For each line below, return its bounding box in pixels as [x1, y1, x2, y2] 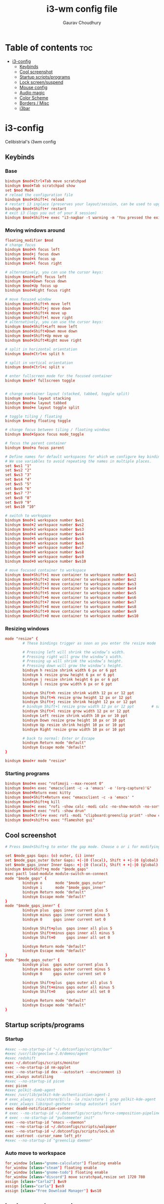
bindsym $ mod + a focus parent [5, 445, 64, 450]
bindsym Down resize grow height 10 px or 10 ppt [22, 718, 125, 723]
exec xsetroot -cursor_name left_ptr [5, 1133, 82, 1139]
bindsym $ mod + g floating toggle [5, 418, 71, 423]
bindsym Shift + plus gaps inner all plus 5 [22, 926, 112, 931]
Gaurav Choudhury [62, 20, 102, 26]
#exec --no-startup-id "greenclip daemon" [5, 1138, 93, 1143]
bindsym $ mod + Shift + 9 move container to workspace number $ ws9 [5, 609, 137, 614]
